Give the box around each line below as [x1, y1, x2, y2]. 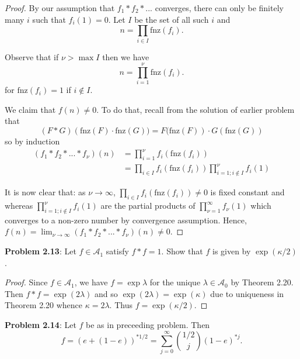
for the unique [149, 276, 201, 288]
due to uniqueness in [210, 287, 284, 299]
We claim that [5, 103, 56, 115]
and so [95, 287, 118, 299]
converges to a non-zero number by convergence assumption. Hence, [5, 213, 247, 226]
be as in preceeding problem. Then [86, 319, 210, 331]
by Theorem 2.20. [231, 276, 294, 288]
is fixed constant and [210, 186, 285, 198]
